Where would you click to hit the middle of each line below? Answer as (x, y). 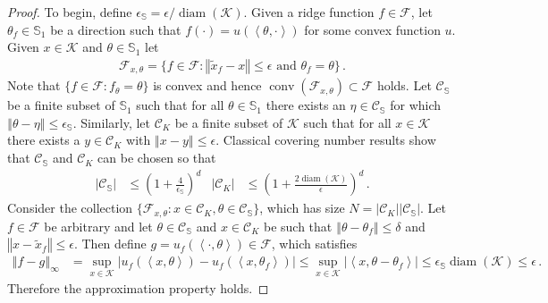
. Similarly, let (112, 122)
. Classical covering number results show (326, 140)
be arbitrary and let (98, 226)
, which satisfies (314, 244)
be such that (298, 226)
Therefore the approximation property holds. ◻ (138, 288)
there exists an (306, 105)
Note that (34, 85)
